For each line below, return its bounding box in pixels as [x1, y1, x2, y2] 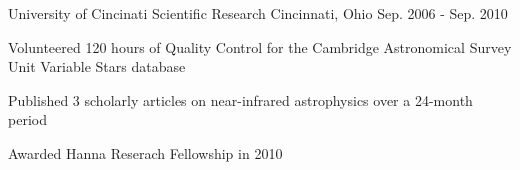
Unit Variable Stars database [8, 56, 186, 77]
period [8, 109, 47, 130]
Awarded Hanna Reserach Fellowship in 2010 [8, 142, 283, 163]
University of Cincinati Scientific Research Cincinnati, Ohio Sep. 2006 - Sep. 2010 [8, 3, 508, 23]
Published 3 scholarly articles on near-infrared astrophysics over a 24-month [8, 89, 473, 110]
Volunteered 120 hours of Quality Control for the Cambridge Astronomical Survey [8, 36, 512, 57]
